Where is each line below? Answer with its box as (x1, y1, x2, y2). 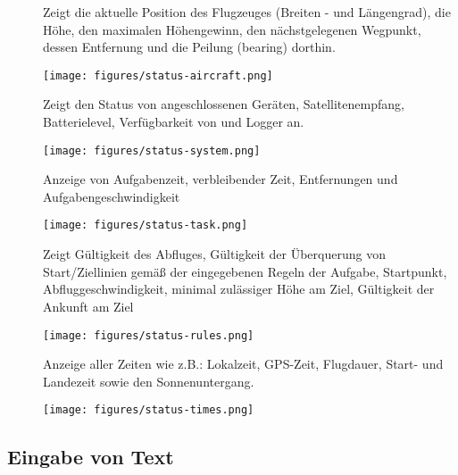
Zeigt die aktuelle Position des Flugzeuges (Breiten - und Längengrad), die (43, 3, 451, 21)
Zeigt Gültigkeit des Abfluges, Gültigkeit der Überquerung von (43, 245, 386, 263)
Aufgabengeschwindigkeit (43, 187, 180, 205)
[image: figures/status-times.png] (43, 404, 254, 417)
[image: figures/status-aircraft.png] (43, 69, 273, 82)
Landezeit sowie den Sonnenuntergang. (43, 371, 254, 390)
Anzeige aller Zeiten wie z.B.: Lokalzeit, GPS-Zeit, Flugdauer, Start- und (43, 354, 444, 373)
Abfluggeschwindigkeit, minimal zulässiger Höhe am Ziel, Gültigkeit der (43, 279, 435, 298)
